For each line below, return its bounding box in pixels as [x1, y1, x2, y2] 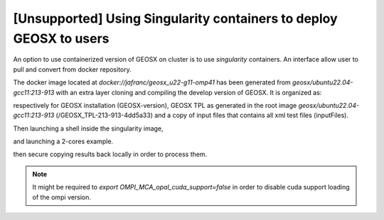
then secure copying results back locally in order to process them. [13, 150, 208, 159]
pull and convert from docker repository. [13, 65, 132, 74]
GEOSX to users [13, 31, 110, 46]
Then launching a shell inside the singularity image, [13, 124, 164, 133]
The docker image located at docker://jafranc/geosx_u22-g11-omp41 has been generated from [13, 78, 291, 87]
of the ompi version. [32, 192, 92, 202]
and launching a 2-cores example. [13, 137, 114, 145]
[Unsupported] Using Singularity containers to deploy [13, 11, 338, 26]
